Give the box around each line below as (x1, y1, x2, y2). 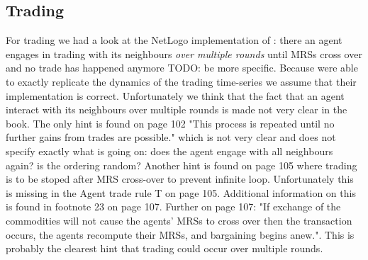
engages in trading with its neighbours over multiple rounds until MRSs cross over (6, 46, 362, 61)
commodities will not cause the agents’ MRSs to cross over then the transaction (6, 213, 352, 227)
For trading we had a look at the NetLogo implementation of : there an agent (6, 33, 342, 47)
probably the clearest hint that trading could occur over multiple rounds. (6, 241, 323, 256)
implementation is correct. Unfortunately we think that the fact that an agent (6, 88, 345, 103)
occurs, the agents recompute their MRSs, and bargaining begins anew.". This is (6, 227, 355, 242)
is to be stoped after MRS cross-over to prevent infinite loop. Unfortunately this (6, 171, 354, 186)
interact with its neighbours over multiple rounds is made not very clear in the (6, 102, 347, 117)
